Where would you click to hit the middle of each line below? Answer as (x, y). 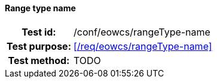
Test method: (39, 60)
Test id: (39, 32)
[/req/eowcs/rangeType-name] (143, 46)
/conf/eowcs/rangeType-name (142, 32)
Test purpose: (39, 46)
